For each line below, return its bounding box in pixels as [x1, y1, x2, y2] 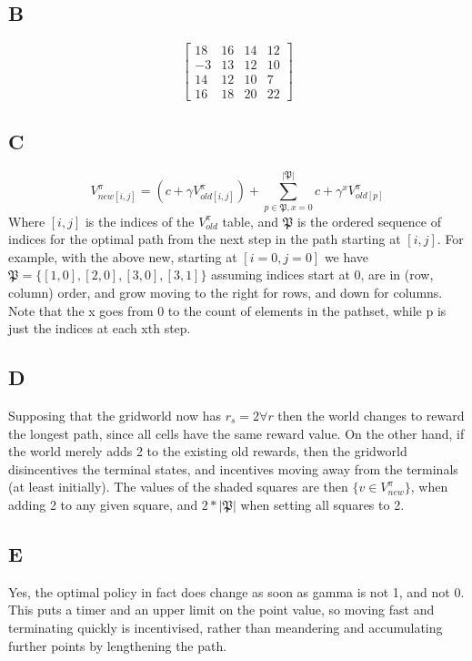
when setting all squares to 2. [240, 494, 405, 514]
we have [324, 247, 369, 266]
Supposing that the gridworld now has [8, 406, 221, 425]
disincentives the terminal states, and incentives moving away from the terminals [8, 459, 458, 478]
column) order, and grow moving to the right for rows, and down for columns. [8, 283, 443, 302]
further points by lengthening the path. [8, 636, 227, 655]
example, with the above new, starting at [8, 247, 237, 266]
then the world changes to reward [277, 406, 465, 425]
